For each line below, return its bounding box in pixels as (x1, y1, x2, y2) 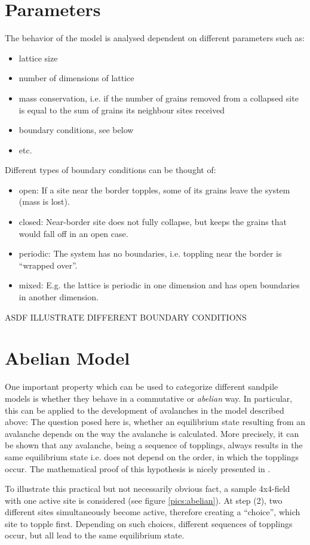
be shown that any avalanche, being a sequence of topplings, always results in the (5, 439, 303, 451)
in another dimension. (19, 291, 99, 303)
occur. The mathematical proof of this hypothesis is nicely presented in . (5, 462, 271, 475)
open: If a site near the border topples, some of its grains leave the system (19, 183, 290, 196)
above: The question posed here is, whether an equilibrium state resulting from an (5, 415, 306, 428)
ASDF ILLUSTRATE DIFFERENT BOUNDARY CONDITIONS (5, 310, 247, 323)
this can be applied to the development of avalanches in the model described (5, 404, 284, 416)
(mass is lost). (19, 195, 70, 208)
